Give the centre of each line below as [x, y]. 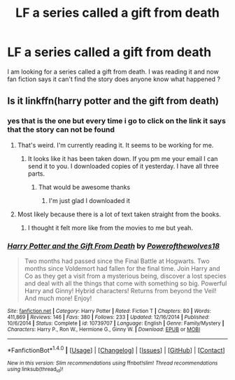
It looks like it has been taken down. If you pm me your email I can [123, 158]
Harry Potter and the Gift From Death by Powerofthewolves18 [114, 246]
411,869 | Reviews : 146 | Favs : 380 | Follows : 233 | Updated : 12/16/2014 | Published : [108, 317]
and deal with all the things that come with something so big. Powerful [126, 283]
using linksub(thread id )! [35, 370]
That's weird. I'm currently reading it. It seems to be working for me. [115, 145]
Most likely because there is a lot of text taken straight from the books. [119, 214]
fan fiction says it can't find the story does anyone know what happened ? [114, 79]
